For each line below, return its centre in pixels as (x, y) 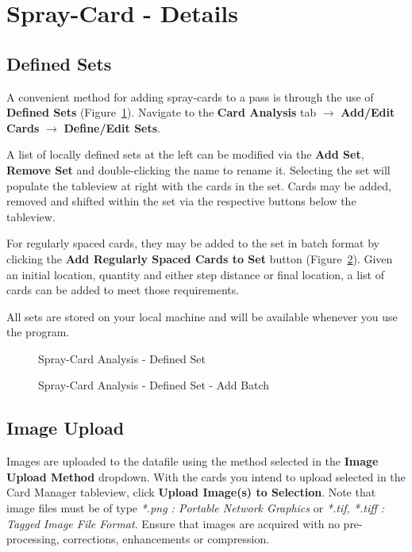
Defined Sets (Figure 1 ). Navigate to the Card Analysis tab (162, 112)
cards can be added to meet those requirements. (123, 290)
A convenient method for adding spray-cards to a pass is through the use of (190, 96)
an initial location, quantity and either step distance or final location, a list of (195, 274)
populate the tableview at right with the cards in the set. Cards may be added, (199, 185)
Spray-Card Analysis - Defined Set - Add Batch (154, 385)
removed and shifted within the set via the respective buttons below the (181, 201)
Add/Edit (368, 112)
